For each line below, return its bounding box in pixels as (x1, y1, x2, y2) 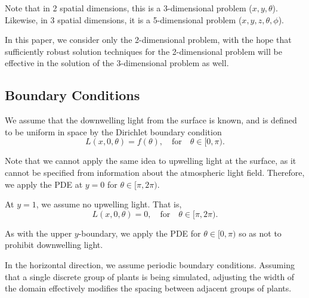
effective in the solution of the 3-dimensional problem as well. (5, 57, 229, 69)
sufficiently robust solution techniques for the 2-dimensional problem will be (5, 45, 282, 57)
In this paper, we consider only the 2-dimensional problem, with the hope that (5, 33, 292, 46)
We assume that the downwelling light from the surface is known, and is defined (5, 114, 297, 126)
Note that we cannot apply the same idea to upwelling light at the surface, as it (5, 154, 296, 167)
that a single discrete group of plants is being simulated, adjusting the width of (5, 270, 295, 283)
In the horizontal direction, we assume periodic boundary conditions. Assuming (5, 258, 295, 271)
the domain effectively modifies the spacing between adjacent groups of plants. (5, 282, 292, 294)
